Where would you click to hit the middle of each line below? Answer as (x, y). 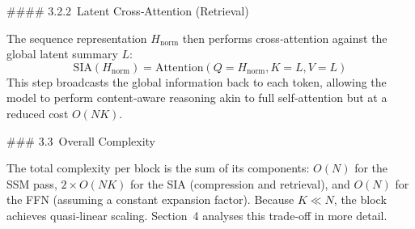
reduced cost (38, 113)
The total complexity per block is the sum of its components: (158, 168)
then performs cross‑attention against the (285, 38)
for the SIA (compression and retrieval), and (240, 183)
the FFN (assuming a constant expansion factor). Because (150, 199)
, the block (360, 199)
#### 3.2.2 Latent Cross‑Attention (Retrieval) (128, 11)
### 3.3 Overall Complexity (81, 140)
